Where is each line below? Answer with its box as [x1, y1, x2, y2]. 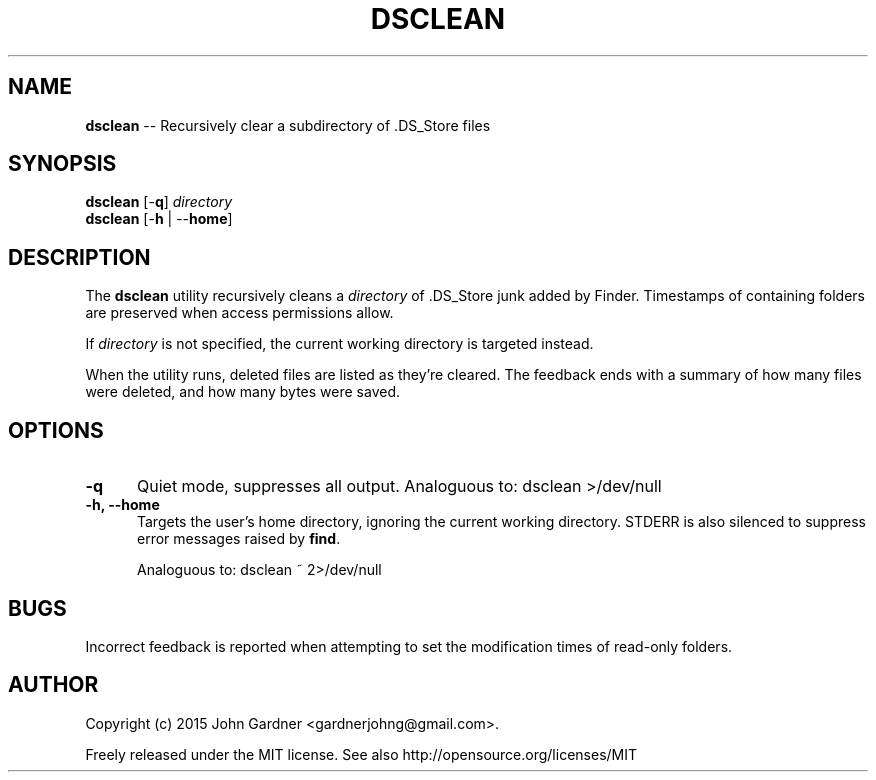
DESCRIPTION [8, 244, 151, 270]
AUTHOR [8, 672, 99, 698]
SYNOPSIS [8, 151, 117, 177]
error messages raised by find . [137, 530, 341, 548]
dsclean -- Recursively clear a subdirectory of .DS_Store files [85, 116, 491, 134]
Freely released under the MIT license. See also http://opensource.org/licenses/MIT [85, 745, 638, 763]
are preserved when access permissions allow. [85, 304, 394, 322]
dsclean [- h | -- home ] [85, 210, 233, 228]
